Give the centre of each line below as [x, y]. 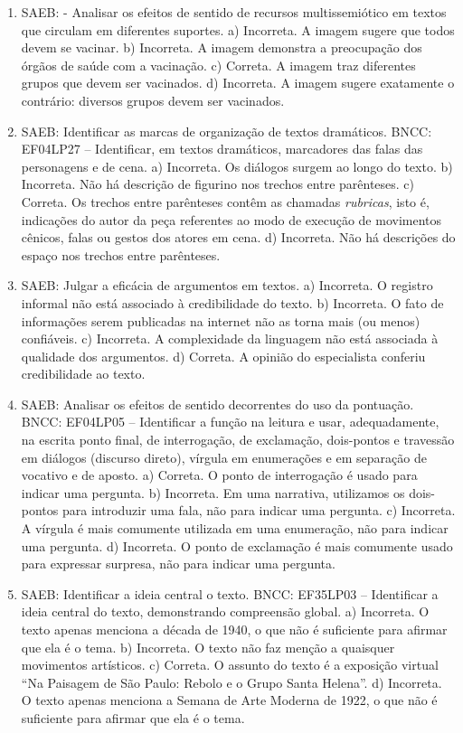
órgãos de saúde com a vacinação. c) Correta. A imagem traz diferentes [218, 65]
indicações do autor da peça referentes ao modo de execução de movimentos [231, 219]
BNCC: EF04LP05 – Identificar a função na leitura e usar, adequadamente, [230, 422]
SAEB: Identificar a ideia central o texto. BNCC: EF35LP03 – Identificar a [230, 593]
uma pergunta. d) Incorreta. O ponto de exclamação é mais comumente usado [237, 545]
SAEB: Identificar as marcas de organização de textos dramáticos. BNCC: [227, 131]
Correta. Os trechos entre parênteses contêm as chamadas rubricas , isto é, [225, 201]
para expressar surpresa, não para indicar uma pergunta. [178, 564]
